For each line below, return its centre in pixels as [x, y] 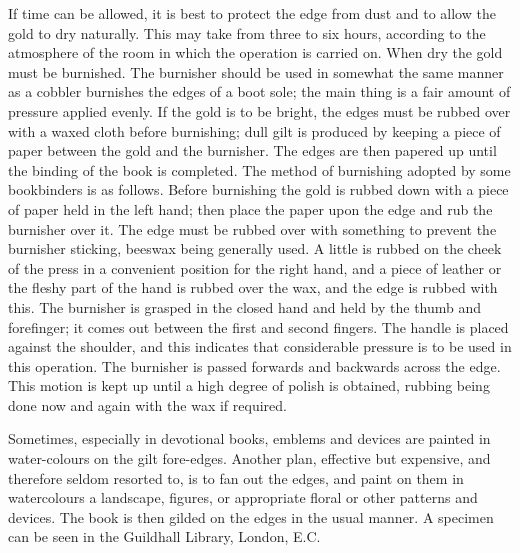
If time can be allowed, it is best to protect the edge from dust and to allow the [252, 13]
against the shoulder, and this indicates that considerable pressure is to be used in [260, 346]
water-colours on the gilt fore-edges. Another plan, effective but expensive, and [249, 458]
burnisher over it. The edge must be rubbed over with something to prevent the [252, 228]
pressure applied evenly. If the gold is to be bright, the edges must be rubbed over [259, 110]
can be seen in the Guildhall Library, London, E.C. [164, 536]
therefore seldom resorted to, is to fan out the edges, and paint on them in [236, 477]
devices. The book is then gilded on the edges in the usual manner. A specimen [251, 516]
